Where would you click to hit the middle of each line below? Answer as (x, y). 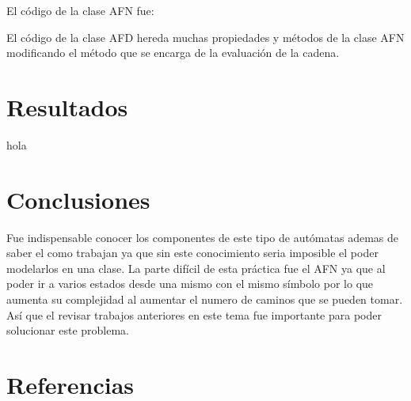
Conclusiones (78, 199)
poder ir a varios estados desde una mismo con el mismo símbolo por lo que (190, 284)
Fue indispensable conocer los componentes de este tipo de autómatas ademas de (202, 237)
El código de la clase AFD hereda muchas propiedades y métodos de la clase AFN (205, 37)
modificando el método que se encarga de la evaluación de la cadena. (173, 53)
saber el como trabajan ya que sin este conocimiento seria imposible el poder (192, 253)
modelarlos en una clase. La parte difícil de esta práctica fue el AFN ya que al (196, 268)
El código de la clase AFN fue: (80, 10)
